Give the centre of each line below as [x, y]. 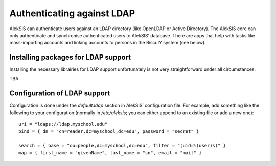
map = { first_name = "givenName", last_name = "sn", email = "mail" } [110, 153]
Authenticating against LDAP [72, 13]
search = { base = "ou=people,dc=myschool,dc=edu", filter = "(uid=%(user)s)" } [122, 146]
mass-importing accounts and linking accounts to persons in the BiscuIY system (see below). [108, 43]
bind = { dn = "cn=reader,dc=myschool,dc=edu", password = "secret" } [109, 131]
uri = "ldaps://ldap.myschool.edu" [63, 124]
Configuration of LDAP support [60, 93]
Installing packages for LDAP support [70, 57]
